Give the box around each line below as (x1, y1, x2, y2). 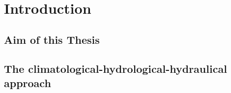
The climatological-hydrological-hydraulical (4, 61, 227, 76)
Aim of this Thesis (4, 31, 100, 47)
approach (4, 75, 51, 90)
